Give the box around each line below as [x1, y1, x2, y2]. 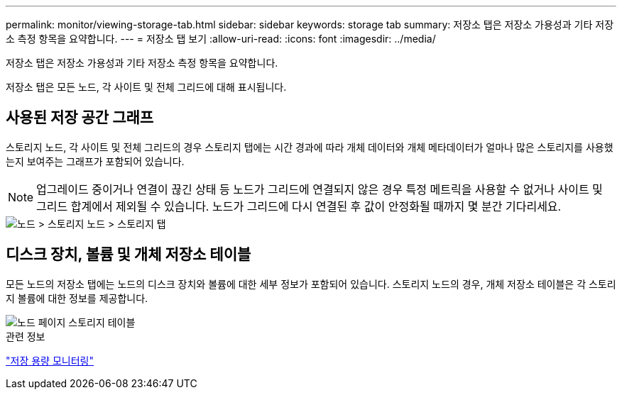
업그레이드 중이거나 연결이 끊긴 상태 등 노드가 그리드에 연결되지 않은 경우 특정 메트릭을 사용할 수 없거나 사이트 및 [36, 182, 603, 196]
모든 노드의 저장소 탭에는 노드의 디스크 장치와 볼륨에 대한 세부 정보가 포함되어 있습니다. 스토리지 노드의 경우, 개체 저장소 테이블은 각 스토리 [6, 277, 616, 290]
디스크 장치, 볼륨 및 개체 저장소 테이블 [6, 245, 251, 264]
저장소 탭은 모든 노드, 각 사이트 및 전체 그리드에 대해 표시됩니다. [6, 81, 287, 93]
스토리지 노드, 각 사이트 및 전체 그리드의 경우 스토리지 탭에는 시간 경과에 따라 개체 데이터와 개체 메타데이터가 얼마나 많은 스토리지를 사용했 [6, 140, 613, 153]
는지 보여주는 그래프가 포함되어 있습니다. [6, 155, 185, 167]
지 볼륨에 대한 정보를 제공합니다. [6, 291, 148, 304]
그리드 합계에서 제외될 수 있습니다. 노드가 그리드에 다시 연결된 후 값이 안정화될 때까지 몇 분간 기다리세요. [36, 199, 562, 213]
